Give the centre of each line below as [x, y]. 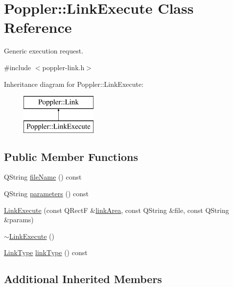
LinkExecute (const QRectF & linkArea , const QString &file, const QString [116, 210]
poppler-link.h [63, 67]
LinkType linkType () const [46, 252]
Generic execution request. [44, 51]
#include [18, 67]
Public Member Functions [71, 156]
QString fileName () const [43, 177]
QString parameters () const [46, 194]
